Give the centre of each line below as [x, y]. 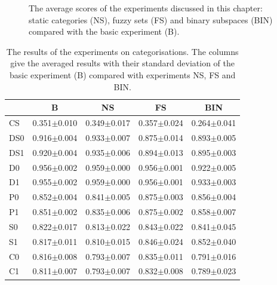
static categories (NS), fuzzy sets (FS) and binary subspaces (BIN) [151, 19]
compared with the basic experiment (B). [104, 31]
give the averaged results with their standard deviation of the [123, 63]
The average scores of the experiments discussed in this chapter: [146, 8]
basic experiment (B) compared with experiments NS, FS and [123, 74]
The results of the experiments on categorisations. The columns [122, 51]
